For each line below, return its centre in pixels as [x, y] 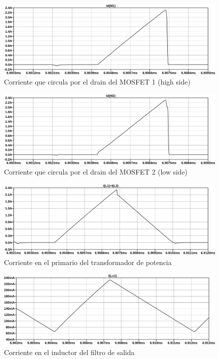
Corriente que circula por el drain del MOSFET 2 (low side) [96, 172]
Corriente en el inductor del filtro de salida [69, 352]
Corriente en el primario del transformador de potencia [88, 262]
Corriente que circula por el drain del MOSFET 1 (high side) [97, 82]
